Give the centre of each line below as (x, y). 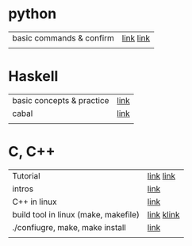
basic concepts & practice (61, 100)
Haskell (33, 77)
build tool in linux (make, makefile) (76, 214)
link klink (163, 214)
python (33, 14)
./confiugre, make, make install (69, 227)
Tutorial (27, 175)
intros (23, 189)
